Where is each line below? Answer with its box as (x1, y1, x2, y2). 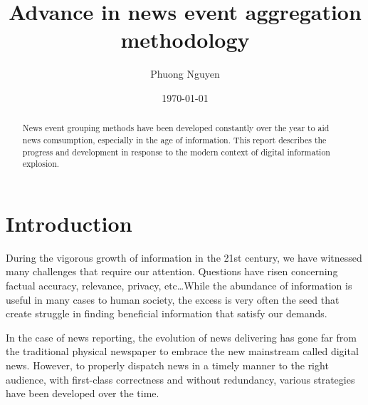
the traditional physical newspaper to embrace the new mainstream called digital (6, 344, 359, 359)
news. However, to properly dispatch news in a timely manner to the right (6, 358, 329, 373)
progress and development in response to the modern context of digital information (22, 145, 330, 158)
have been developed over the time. (6, 386, 159, 401)
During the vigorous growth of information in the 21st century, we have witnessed (6, 250, 362, 265)
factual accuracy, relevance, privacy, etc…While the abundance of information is (6, 278, 352, 293)
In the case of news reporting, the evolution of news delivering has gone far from (6, 329, 357, 344)
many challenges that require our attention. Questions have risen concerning (6, 264, 338, 279)
